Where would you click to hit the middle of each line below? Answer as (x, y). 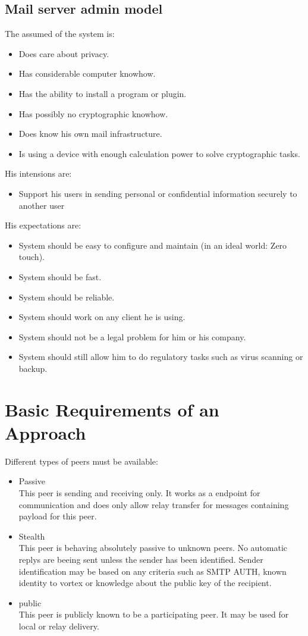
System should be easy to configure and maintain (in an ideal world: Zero (153, 245)
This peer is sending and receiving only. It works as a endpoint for (139, 492)
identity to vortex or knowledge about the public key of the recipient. (145, 583)
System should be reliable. (67, 297)
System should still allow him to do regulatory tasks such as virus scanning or (161, 357)
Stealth (32, 536)
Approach (45, 432)
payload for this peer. (58, 516)
